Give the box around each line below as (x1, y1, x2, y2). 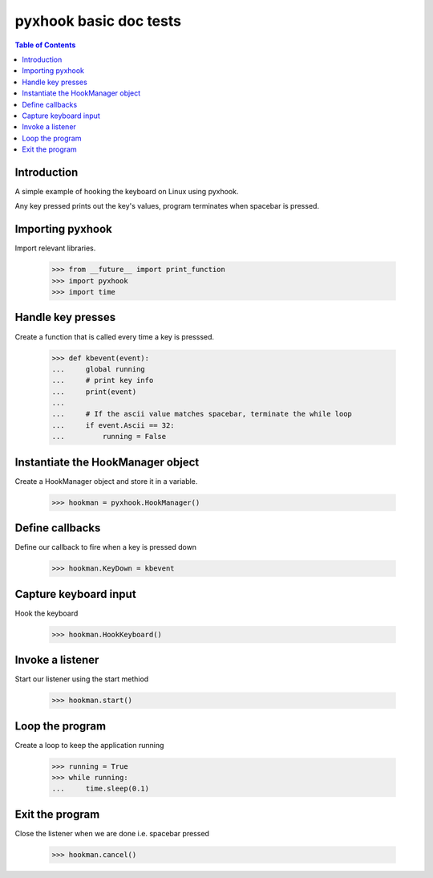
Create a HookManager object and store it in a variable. (14, 476, 198, 486)
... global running (51, 364, 146, 373)
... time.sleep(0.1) (51, 784, 150, 794)
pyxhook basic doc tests (14, 12, 182, 30)
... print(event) (51, 387, 137, 396)
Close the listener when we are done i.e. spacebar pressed (14, 828, 210, 838)
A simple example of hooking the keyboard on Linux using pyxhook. (14, 186, 239, 196)
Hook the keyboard (14, 608, 79, 618)
